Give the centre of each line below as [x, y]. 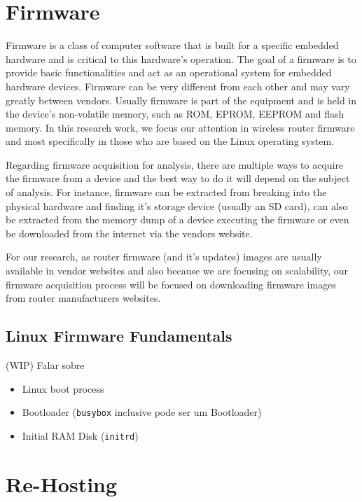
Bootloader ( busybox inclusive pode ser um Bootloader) [142, 412]
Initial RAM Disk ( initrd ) [80, 435]
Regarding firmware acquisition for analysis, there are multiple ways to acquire [175, 164]
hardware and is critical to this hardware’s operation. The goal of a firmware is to [181, 58]
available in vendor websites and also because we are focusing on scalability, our [177, 271]
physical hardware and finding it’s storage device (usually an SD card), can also [177, 205]
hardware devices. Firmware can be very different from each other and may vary [178, 86]
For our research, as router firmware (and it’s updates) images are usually [164, 257]
